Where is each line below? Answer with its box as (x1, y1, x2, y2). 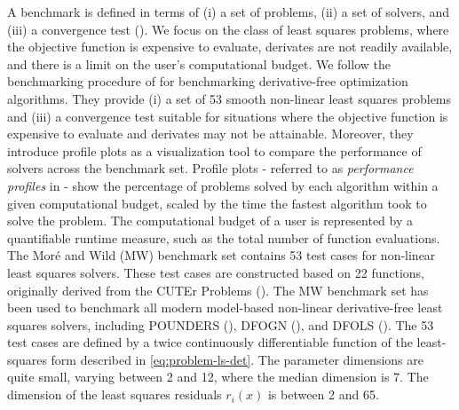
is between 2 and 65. (267, 385, 379, 404)
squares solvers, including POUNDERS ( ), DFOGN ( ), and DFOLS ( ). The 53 (7, 315, 434, 334)
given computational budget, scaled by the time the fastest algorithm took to (7, 193, 427, 212)
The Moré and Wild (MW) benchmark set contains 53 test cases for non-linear (7, 246, 436, 264)
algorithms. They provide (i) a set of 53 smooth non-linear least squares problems (7, 89, 452, 107)
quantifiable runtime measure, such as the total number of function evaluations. (7, 228, 440, 247)
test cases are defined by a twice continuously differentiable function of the (7, 333, 413, 351)
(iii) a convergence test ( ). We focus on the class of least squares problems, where (7, 20, 449, 38)
